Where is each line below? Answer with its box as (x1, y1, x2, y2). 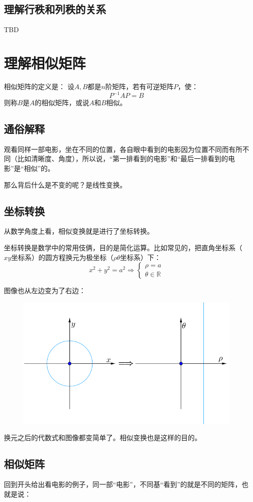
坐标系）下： (120, 252, 161, 262)
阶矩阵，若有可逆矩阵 (105, 81, 174, 91)
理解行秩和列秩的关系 (4, 1, 106, 17)
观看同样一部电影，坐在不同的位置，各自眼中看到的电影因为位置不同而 (4, 144, 229, 154)
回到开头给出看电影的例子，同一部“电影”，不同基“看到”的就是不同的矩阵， (4, 479, 242, 489)
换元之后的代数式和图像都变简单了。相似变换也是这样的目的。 (4, 432, 201, 443)
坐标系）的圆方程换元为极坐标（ (11, 252, 113, 262)
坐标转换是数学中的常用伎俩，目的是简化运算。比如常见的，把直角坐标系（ (4, 242, 242, 252)
